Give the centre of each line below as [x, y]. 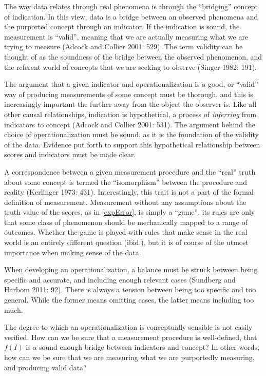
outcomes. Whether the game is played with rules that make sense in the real [126, 232]
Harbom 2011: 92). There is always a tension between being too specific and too [130, 289]
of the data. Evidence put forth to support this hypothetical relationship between [132, 144]
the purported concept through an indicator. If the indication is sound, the [122, 26]
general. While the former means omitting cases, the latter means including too [129, 300]
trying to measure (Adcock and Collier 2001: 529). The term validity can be [123, 46]
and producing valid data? [45, 367]
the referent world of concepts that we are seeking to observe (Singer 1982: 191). [130, 67]
